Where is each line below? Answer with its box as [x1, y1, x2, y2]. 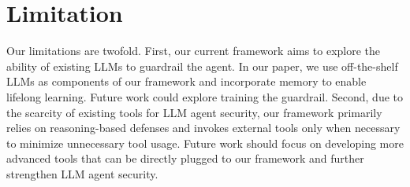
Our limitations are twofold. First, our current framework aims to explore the [6, 42, 381, 59]
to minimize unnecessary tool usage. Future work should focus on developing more [6, 134, 404, 151]
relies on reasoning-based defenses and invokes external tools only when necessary [6, 119, 401, 136]
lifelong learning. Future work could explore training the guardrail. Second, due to [6, 88, 404, 104]
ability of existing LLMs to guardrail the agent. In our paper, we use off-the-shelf [6, 57, 398, 74]
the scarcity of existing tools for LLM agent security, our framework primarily [6, 104, 382, 120]
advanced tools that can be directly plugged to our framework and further [6, 150, 364, 167]
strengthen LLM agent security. [6, 165, 158, 181]
